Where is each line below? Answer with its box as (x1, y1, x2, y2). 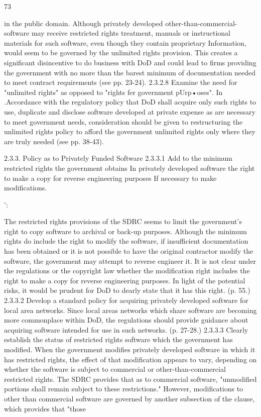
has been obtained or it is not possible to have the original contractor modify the (4, 246, 253, 256)
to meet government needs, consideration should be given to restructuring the (4, 116, 243, 127)
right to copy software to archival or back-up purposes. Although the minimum (4, 226, 247, 236)
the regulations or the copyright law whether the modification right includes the (4, 265, 250, 276)
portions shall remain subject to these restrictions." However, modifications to (4, 383, 243, 394)
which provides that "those (4, 403, 86, 413)
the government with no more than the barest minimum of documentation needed (4, 67, 256, 77)
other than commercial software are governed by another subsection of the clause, (4, 393, 255, 403)
